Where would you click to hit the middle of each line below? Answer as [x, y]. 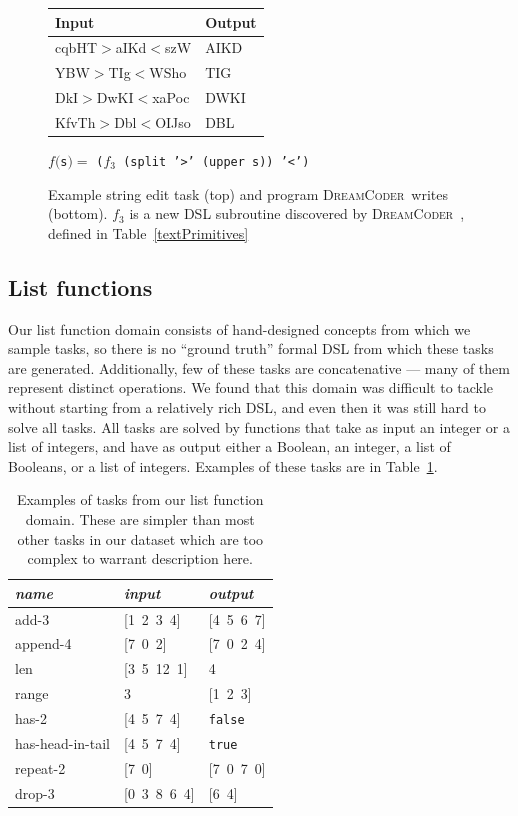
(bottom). [78, 213]
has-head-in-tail [62, 742]
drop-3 [35, 792]
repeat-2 [40, 767]
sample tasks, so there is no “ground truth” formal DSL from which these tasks [251, 348]
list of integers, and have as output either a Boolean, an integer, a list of [229, 446]
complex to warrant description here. [140, 558]
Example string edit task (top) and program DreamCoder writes [248, 193]
